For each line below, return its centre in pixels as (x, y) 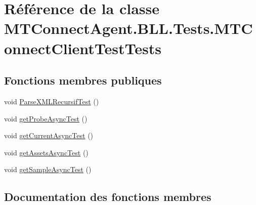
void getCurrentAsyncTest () (49, 135)
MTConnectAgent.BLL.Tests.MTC (129, 28)
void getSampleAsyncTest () (48, 169)
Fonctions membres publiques (83, 80)
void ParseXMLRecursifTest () (52, 101)
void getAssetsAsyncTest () (46, 152)
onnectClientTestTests (83, 48)
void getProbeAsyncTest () (46, 118)
